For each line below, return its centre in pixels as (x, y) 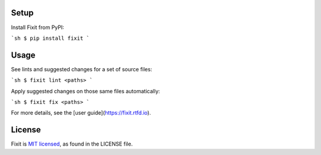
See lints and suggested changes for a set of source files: (82, 69)
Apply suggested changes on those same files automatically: (86, 91)
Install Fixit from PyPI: (38, 27)
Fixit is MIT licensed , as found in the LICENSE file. (72, 144)
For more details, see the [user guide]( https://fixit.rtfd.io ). (81, 113)
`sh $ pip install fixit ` (50, 38)
